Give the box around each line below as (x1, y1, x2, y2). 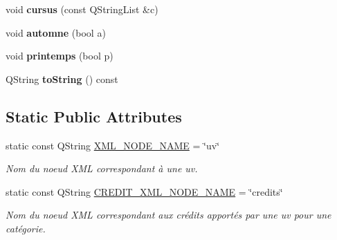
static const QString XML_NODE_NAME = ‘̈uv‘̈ (6, 138, 220, 152)
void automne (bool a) (6, 25, 106, 39)
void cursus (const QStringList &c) (6, 2, 158, 16)
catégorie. (6, 221, 46, 235)
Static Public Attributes (6, 105, 182, 127)
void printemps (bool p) (6, 48, 113, 63)
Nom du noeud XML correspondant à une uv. (6, 161, 198, 176)
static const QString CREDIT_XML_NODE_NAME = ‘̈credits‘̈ (6, 184, 283, 199)
